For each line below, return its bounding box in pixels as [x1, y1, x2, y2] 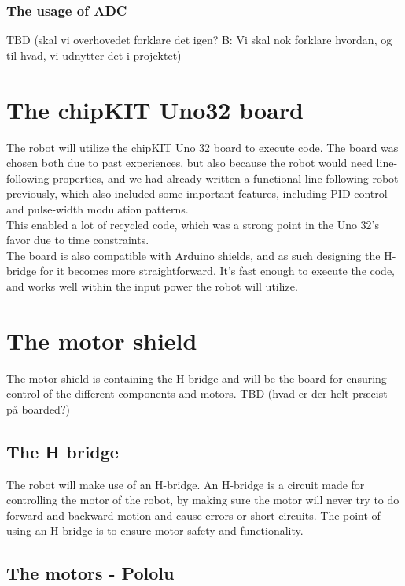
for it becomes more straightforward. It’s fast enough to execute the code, [39, 262, 396, 279]
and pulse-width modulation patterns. [6, 200, 189, 217]
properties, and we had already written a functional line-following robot [53, 169, 399, 186]
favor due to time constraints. [6, 232, 149, 248]
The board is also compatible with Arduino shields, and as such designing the [6, 247, 381, 263]
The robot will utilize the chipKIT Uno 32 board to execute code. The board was [6, 139, 399, 155]
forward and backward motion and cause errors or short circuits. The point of [6, 506, 381, 523]
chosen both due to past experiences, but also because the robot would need [6, 154, 373, 171]
